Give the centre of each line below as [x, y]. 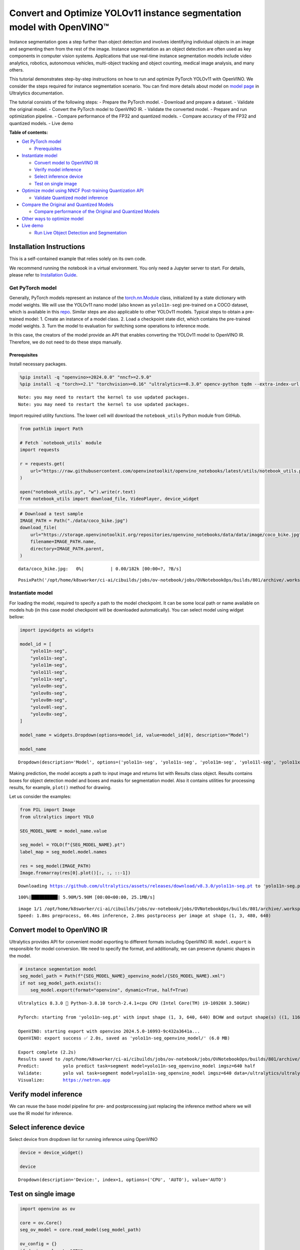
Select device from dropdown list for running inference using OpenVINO [83, 1139]
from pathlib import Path [51, 429]
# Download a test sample [51, 513]
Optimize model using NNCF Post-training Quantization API [83, 190]
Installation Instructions [47, 247]
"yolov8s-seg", [49, 693]
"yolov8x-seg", [49, 714]
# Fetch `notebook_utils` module [61, 443]
